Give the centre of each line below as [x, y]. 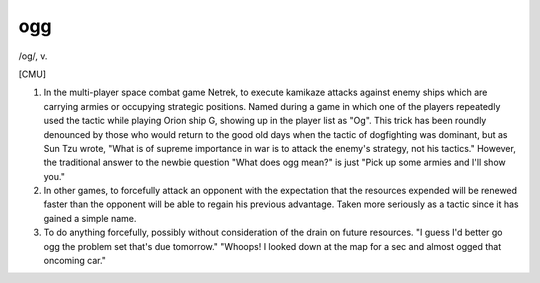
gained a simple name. [90, 218]
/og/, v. [33, 56]
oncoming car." [75, 261]
